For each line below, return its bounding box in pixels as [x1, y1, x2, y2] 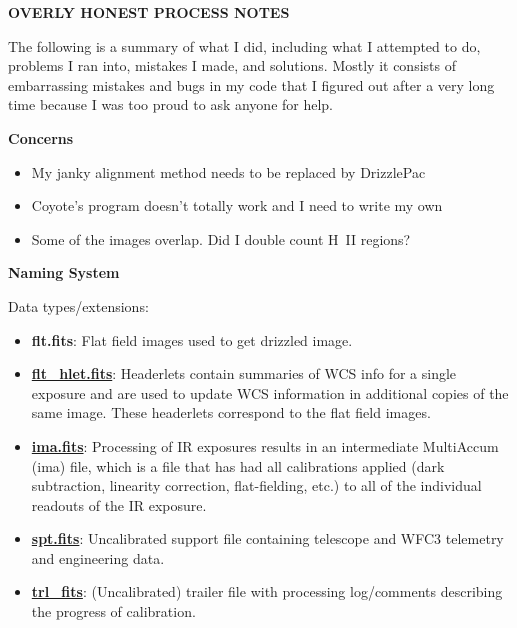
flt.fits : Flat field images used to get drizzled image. [31, 329, 353, 350]
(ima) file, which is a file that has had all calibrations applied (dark [31, 455, 445, 476]
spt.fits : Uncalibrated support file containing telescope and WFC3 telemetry [31, 528, 504, 549]
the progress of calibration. [31, 601, 196, 622]
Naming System [8, 262, 120, 283]
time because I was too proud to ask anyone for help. [8, 94, 334, 115]
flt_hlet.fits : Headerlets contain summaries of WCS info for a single [31, 363, 457, 384]
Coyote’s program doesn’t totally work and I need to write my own [31, 195, 443, 216]
